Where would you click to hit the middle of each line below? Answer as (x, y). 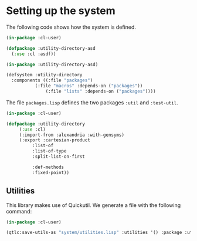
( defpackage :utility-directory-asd (51, 48)
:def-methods (48, 167)
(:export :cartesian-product (55, 140)
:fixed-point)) (50, 172)
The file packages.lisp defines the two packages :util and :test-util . (92, 102)
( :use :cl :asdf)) (34, 54)
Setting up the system (61, 11)
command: (19, 211)
